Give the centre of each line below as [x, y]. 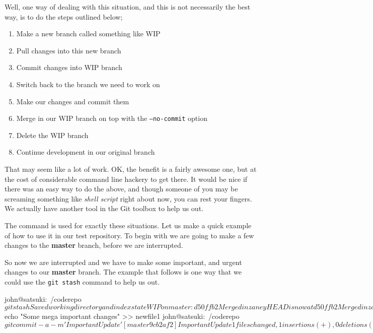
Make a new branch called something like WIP [88, 34]
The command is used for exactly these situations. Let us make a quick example [128, 225]
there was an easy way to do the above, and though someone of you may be [121, 189]
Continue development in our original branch [86, 152]
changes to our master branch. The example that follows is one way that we [123, 272]
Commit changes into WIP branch [69, 67]
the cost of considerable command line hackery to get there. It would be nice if [126, 179]
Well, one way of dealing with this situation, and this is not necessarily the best [128, 7]
